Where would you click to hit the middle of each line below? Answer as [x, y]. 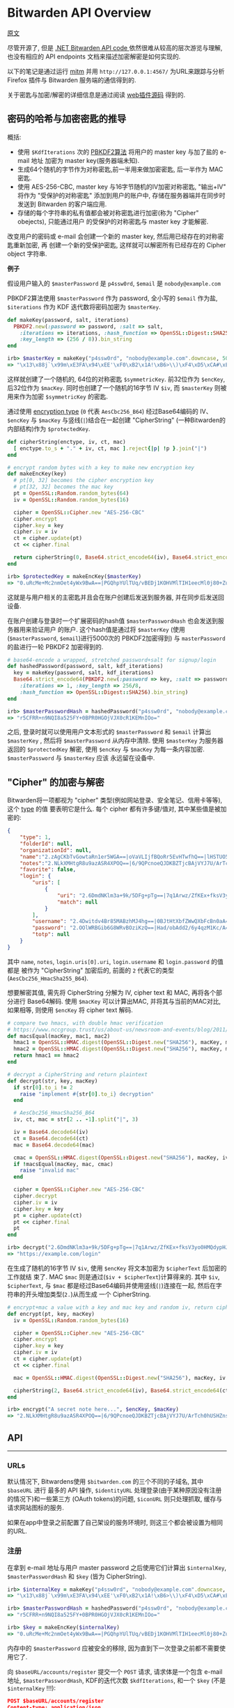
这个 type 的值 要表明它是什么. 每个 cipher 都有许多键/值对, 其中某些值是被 [114, 809]
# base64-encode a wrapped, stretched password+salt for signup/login [112, 660]
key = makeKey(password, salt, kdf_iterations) [84, 673]
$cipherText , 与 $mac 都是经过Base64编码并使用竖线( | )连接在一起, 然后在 [111, 1285]
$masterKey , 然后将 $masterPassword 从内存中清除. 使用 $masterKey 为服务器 [116, 740]
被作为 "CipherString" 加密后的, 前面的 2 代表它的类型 [97, 970]
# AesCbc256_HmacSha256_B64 [54, 1113]
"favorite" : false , [48, 870]
